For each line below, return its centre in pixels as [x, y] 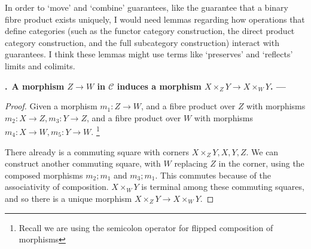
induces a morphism [159, 86]
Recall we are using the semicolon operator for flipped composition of [146, 227]
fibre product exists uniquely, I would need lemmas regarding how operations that [155, 19]
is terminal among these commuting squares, [223, 187]
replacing [191, 163]
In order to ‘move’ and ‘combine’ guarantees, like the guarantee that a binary [147, 7]
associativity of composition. [57, 187]
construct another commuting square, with [83, 163]
